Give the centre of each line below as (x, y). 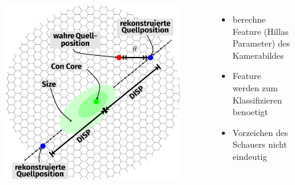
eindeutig (250, 156)
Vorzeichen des (260, 132)
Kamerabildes (258, 55)
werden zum (255, 87)
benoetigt (250, 112)
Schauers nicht (260, 144)
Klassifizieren (257, 100)
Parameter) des (261, 43)
